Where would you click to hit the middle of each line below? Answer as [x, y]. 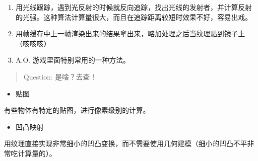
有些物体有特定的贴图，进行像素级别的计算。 [77, 110]
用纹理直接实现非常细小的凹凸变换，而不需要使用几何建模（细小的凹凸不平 [126, 143]
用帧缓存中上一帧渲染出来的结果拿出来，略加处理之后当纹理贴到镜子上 [130, 34]
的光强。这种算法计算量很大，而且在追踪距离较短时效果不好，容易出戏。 [134, 17]
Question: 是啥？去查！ [60, 76]
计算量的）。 [37, 153]
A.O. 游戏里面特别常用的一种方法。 [73, 60]
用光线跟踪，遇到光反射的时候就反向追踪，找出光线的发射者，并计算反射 [134, 7]
